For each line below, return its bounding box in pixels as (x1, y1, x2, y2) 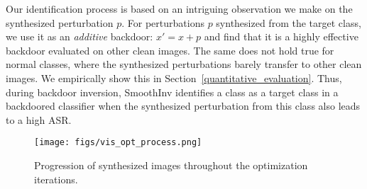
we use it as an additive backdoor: (6, 29, 153, 44)
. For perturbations (121, 15, 204, 30)
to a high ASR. (6, 112, 72, 127)
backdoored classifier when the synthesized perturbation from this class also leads (6, 98, 361, 113)
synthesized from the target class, (216, 15, 361, 30)
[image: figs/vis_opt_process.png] (34, 137, 202, 148)
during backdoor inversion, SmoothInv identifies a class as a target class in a (6, 84, 339, 99)
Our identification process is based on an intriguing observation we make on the (6, 1, 353, 16)
